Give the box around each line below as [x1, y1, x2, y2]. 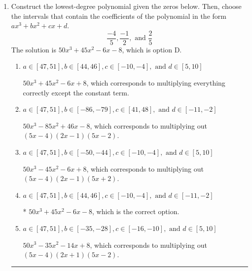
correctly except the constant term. [23, 87, 129, 97]
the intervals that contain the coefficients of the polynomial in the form [11, 10, 226, 21]
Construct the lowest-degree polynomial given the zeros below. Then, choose [11, 1, 242, 11]
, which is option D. [122, 44, 182, 54]
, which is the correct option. [92, 206, 180, 217]
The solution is [11, 44, 56, 54]
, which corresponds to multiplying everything [86, 78, 225, 88]
